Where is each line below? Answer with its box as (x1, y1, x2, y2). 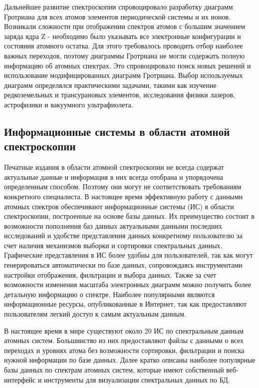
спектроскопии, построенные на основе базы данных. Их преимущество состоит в (4, 211, 255, 221)
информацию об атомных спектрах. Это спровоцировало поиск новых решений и (4, 60, 251, 70)
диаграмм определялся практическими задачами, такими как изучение (4, 79, 217, 90)
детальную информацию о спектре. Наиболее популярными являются (4, 289, 215, 299)
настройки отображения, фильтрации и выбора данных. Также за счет (4, 269, 217, 280)
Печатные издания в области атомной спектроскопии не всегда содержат (4, 162, 224, 172)
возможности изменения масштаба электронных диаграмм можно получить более (4, 279, 252, 290)
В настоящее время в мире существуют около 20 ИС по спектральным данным (4, 325, 244, 336)
